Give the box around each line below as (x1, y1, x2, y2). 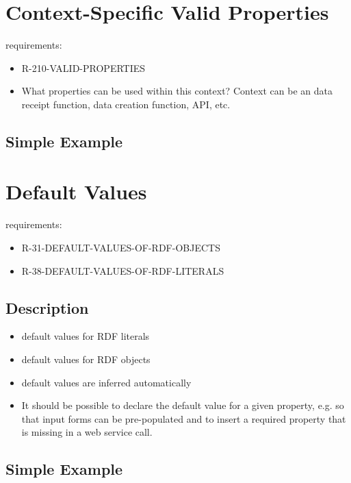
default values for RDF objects (21, 351, 151, 366)
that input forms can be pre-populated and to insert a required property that (21, 411, 346, 425)
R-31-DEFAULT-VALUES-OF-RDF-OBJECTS (21, 240, 220, 254)
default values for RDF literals (21, 329, 150, 343)
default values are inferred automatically (21, 375, 192, 389)
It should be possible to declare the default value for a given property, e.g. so (21, 398, 344, 412)
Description (5, 297, 89, 318)
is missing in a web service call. (21, 425, 153, 439)
